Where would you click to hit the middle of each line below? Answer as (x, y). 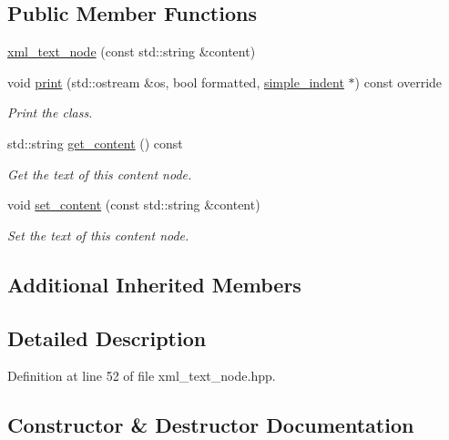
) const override (398, 82)
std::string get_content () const (95, 143)
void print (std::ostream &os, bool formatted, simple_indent (176, 82)
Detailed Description (107, 338)
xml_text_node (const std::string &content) (132, 51)
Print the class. (50, 113)
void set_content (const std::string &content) (134, 205)
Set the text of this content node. (98, 235)
